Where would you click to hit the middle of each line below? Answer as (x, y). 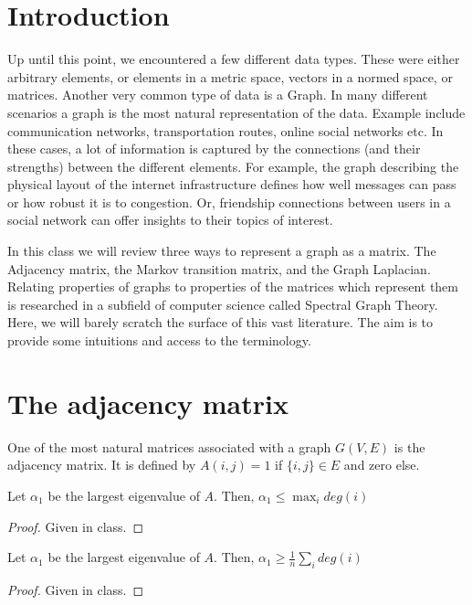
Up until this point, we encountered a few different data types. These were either (234, 59)
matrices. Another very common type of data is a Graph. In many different (218, 95)
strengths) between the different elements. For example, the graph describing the (233, 166)
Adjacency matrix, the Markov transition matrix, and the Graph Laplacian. (219, 268)
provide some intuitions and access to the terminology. (159, 340)
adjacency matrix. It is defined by (102, 465)
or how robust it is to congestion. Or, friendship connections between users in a (229, 202)
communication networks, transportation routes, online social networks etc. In (226, 130)
